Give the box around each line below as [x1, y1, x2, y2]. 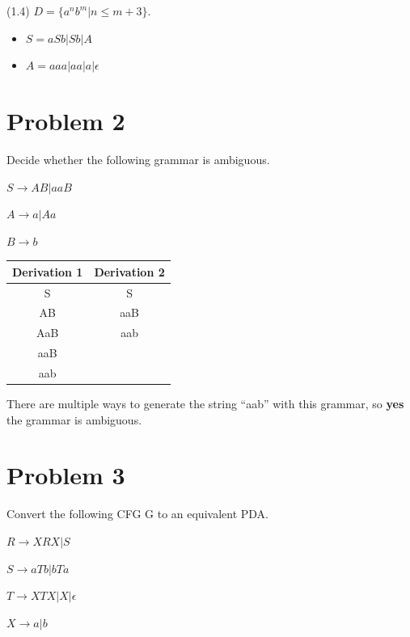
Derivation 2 [94, 263, 165, 280]
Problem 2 [6, 103, 125, 137]
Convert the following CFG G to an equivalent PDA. [6, 505, 268, 522]
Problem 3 [6, 458, 125, 491]
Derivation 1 [12, 263, 83, 280]
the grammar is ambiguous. [6, 411, 142, 428]
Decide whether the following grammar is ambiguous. [6, 150, 270, 167]
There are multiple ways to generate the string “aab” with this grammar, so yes [6, 395, 404, 412]
